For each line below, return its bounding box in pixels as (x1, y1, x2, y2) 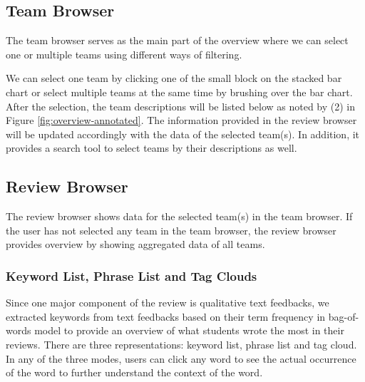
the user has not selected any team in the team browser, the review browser (6, 222, 336, 237)
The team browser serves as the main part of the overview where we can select (6, 33, 349, 48)
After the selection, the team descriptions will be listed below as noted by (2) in (6, 98, 356, 113)
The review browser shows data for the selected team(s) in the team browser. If (6, 209, 353, 224)
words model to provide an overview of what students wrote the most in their (6, 323, 344, 338)
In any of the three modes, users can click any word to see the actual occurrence (6, 351, 356, 366)
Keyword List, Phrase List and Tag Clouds (6, 267, 257, 284)
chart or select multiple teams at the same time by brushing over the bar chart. (6, 84, 353, 99)
